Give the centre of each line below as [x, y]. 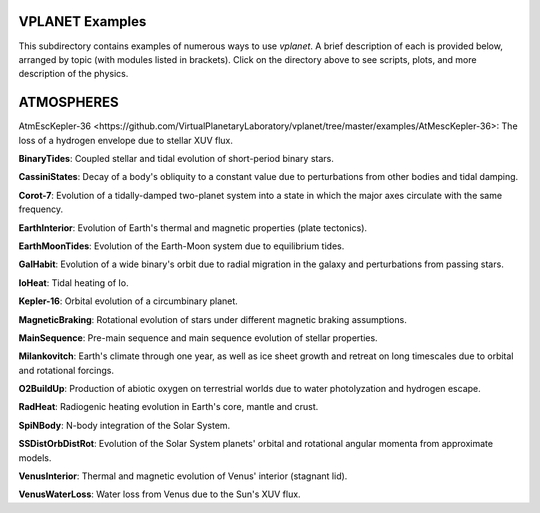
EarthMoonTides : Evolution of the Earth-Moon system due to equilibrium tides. [181, 246]
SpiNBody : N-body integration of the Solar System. [124, 425]
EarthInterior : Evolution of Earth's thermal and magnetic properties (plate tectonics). [193, 227]
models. [35, 457]
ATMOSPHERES [68, 102]
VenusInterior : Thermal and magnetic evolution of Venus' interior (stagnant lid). [183, 476]
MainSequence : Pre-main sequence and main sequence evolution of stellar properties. [198, 337]
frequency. [41, 209]
